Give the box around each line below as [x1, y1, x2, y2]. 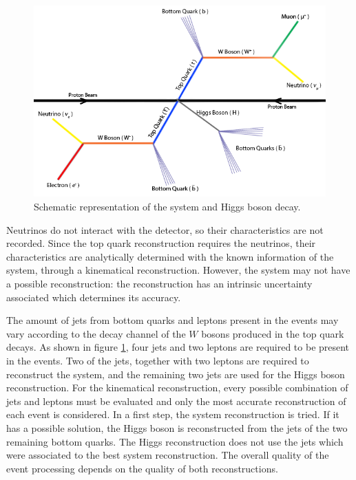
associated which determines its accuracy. [6, 290, 181, 304]
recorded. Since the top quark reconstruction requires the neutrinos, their [6, 236, 316, 250]
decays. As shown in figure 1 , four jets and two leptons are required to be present [6, 340, 350, 354]
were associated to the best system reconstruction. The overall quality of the [6, 448, 329, 462]
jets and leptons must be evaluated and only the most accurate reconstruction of [6, 393, 346, 408]
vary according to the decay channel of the [6, 326, 186, 340]
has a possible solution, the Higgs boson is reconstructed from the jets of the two [6, 420, 348, 435]
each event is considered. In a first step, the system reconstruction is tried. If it [6, 407, 339, 422]
